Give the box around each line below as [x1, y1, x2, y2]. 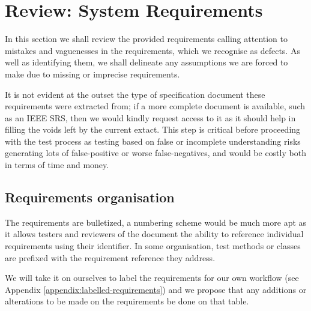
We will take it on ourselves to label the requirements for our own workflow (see [5, 271, 299, 284]
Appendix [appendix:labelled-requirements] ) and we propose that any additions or [5, 283, 307, 295]
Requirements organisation [5, 188, 175, 207]
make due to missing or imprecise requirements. [5, 67, 180, 80]
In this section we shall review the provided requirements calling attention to [5, 32, 288, 45]
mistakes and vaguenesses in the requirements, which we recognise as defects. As [5, 44, 300, 56]
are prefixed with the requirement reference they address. [5, 251, 216, 264]
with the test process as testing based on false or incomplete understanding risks [5, 134, 301, 147]
